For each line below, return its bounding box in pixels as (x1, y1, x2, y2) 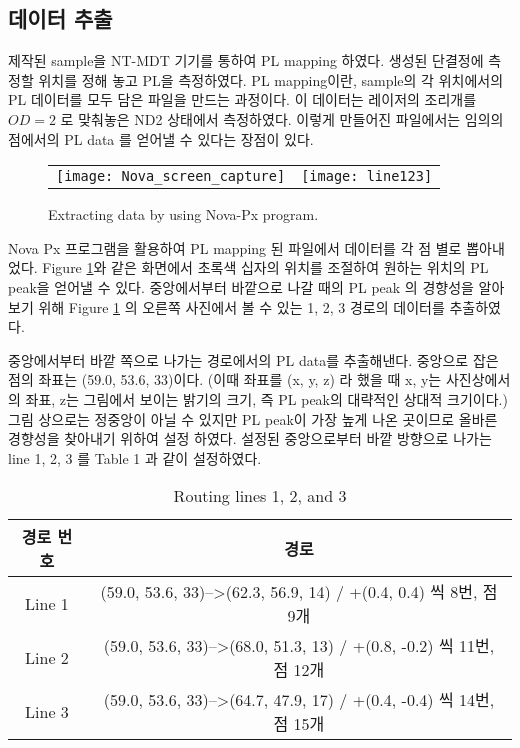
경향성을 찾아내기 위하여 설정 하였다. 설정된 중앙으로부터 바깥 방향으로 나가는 (8, 428, 492, 449)
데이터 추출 (8, 3, 113, 34)
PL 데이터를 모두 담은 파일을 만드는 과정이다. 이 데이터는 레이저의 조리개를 (8, 89, 477, 110)
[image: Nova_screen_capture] (56, 168, 286, 185)
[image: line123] (301, 168, 433, 185)
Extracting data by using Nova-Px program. (48, 204, 319, 225)
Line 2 (25, 645, 69, 669)
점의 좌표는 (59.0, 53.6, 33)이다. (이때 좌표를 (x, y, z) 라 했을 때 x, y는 (8, 369, 442, 390)
